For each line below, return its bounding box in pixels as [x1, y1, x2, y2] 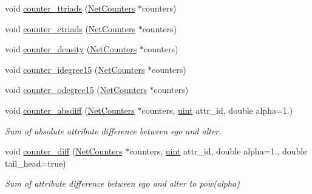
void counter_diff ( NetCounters [5, 145, 123, 158]
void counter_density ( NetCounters [5, 43, 137, 55]
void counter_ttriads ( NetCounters [5, 2, 135, 14]
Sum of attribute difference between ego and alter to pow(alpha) [5, 177, 240, 190]
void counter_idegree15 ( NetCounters [5, 63, 145, 75]
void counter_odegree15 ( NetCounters [5, 83, 147, 96]
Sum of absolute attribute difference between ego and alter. [5, 124, 222, 137]
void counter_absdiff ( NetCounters [5, 103, 135, 116]
